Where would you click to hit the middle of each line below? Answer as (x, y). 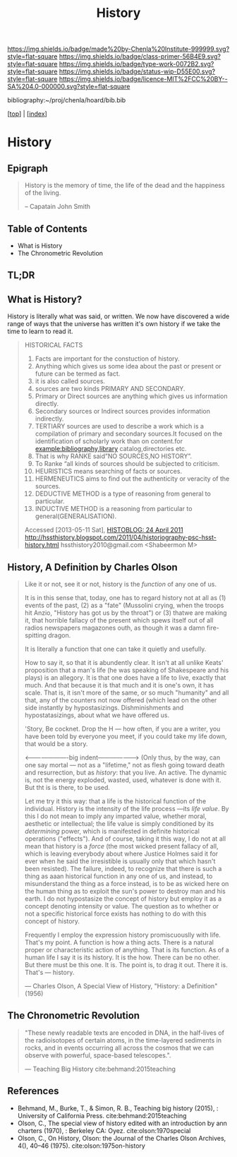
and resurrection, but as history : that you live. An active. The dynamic (126, 773)
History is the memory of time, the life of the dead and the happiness (124, 186)
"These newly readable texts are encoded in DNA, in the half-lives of (124, 1033)
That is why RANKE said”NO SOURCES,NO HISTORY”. (114, 456)
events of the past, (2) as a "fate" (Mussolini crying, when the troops (124, 606)
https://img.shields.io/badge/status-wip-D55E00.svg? (137, 71)
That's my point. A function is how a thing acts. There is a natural (119, 942)
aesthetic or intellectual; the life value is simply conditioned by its (119, 824)
